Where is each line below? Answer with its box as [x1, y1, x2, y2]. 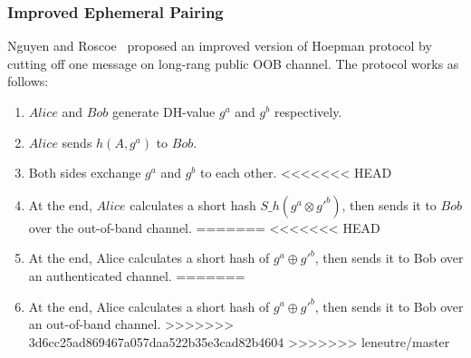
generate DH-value [111, 102, 216, 121]
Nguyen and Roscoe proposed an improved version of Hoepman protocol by [7, 36, 432, 55]
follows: [7, 72, 49, 91]
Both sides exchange [28, 163, 141, 182]
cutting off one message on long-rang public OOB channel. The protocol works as [7, 53, 459, 73]
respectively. [274, 102, 342, 121]
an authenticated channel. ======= [28, 266, 245, 285]
